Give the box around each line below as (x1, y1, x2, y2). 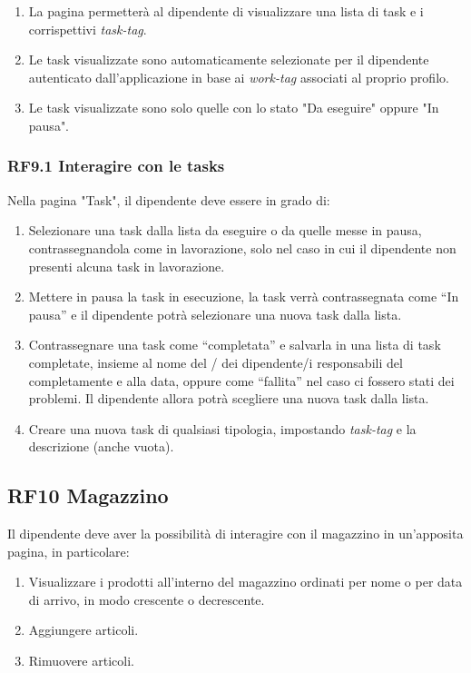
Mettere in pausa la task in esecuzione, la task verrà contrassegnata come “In (28, 287, 459, 306)
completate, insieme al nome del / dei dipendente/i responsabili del (28, 352, 403, 371)
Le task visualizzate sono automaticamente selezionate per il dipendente (28, 50, 429, 69)
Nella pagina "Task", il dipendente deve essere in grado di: (7, 190, 330, 209)
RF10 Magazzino (7, 481, 169, 510)
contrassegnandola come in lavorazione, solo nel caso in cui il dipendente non (28, 238, 456, 257)
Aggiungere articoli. (28, 620, 139, 639)
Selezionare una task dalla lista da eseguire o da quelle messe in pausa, (28, 221, 422, 240)
